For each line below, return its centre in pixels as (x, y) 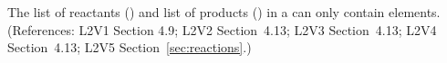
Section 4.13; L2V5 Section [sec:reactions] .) (130, 47)
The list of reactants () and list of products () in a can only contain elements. (224, 12)
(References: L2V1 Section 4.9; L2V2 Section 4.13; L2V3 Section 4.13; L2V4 (222, 29)
